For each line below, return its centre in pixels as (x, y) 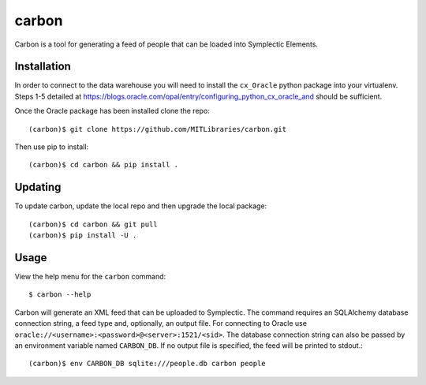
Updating (38, 187)
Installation (43, 67)
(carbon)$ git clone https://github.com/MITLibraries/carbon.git (158, 129)
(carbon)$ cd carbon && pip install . (104, 165)
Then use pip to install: (52, 147)
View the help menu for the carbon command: (90, 277)
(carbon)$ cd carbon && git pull (93, 224)
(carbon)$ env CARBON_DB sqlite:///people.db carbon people (147, 364)
